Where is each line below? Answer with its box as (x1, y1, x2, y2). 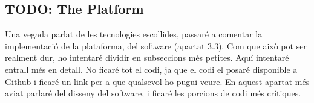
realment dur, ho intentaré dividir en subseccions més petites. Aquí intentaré (5, 51, 289, 64)
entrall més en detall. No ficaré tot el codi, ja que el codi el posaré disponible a (5, 63, 298, 75)
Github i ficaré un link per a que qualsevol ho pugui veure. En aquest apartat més (5, 75, 310, 87)
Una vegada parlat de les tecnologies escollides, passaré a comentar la (5, 28, 263, 40)
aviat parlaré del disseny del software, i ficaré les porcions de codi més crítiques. (5, 87, 301, 99)
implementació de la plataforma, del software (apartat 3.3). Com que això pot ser (5, 39, 307, 52)
